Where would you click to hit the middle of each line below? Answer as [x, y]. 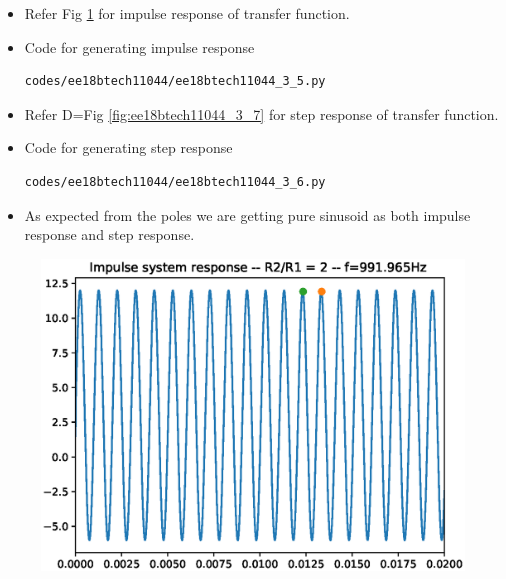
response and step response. [109, 234]
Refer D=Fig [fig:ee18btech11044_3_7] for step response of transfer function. [261, 113]
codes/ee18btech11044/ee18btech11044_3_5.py [175, 81]
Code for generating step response [128, 147]
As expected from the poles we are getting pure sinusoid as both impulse [247, 214]
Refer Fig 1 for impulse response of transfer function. [187, 13]
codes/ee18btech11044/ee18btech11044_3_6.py [175, 181]
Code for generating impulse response [139, 46]
